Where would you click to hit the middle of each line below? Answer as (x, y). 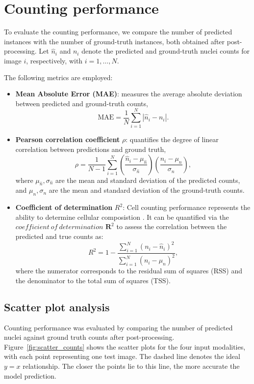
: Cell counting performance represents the (187, 207)
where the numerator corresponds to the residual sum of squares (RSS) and (129, 271)
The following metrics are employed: (58, 77)
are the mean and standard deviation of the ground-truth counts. (147, 190)
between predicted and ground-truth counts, (82, 103)
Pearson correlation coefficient (68, 139)
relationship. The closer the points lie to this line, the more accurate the (131, 366)
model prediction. (30, 375)
